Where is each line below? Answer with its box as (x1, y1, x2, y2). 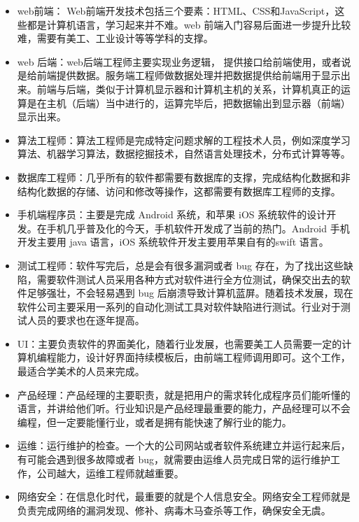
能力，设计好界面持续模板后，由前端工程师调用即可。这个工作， (56, 350, 351, 365)
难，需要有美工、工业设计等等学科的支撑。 (17, 31, 213, 45)
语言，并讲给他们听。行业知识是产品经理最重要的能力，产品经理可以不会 (17, 401, 351, 416)
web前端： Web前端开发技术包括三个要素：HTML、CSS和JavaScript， (17, 3, 335, 17)
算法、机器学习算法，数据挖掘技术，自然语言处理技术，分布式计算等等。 (17, 146, 351, 161)
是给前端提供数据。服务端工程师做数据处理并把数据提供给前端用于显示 (17, 68, 341, 83)
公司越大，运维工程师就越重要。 (36, 465, 184, 480)
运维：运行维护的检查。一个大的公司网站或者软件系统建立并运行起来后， (17, 438, 351, 453)
